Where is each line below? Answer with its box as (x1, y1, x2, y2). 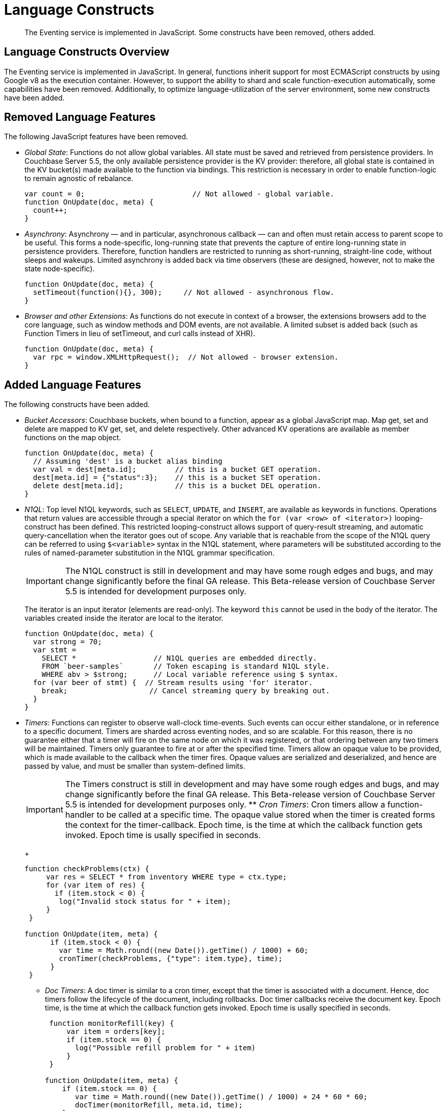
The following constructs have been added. (4, 400, 150, 409)
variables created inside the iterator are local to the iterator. (24, 614, 224, 623)
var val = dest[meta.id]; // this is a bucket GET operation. (33, 465, 321, 474)
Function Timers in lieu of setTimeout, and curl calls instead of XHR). (24, 329, 255, 338)
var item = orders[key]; (66, 1027, 166, 1036)
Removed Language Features (4, 111, 156, 124)
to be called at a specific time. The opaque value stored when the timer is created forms (96, 810, 435, 820)
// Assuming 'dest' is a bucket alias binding (33, 457, 222, 466)
